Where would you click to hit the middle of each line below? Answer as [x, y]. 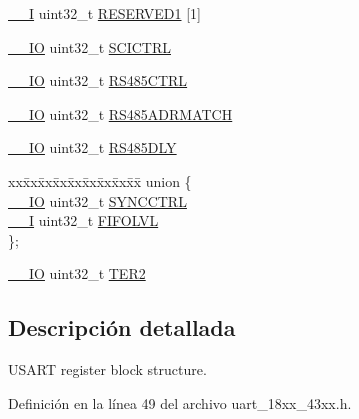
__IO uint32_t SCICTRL [89, 46]
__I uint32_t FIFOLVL [83, 220]
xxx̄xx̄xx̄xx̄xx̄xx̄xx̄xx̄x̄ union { [100, 180]
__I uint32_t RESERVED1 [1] [104, 13]
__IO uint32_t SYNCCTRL [97, 200]
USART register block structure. [107, 369]
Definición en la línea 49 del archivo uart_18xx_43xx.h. [180, 402]
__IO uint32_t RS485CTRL [98, 80]
